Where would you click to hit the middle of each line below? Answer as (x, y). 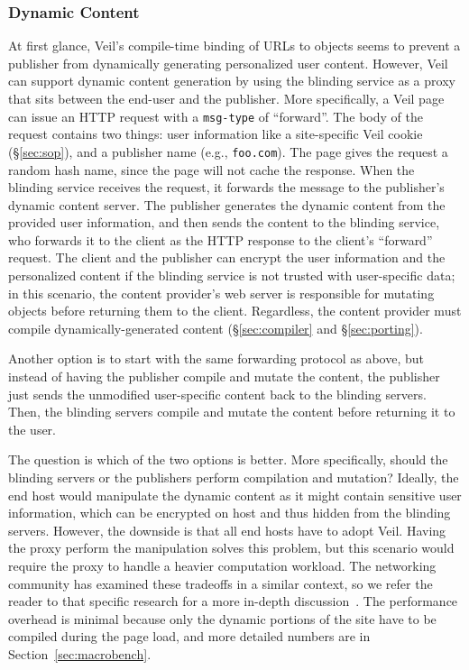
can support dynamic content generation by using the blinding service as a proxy (232, 81)
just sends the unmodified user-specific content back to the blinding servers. (217, 394)
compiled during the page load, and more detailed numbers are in (189, 636)
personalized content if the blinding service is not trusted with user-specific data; (232, 275)
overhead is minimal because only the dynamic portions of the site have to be (222, 618)
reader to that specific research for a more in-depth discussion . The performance (233, 601)
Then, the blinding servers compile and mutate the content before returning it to (232, 412)
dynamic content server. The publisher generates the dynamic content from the (227, 204)
